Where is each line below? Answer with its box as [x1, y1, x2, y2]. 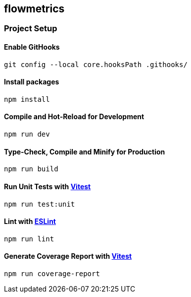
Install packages [4, 77, 59, 86]
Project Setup [4, 23, 57, 34]
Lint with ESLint [4, 217, 56, 226]
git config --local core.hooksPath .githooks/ [4, 60, 188, 69]
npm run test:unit [4, 200, 75, 208]
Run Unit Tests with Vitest [4, 182, 91, 191]
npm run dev [4, 130, 50, 139]
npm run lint [4, 234, 54, 243]
